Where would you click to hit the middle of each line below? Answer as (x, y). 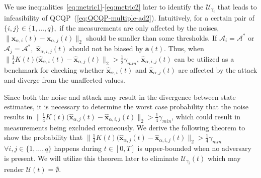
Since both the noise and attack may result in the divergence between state (120, 97)
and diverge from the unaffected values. (65, 80)
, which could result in (206, 116)
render (14, 169)
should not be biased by (106, 48)
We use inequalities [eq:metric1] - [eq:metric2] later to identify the (104, 7)
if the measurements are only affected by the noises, (139, 28)
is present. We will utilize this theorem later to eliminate (91, 158)
